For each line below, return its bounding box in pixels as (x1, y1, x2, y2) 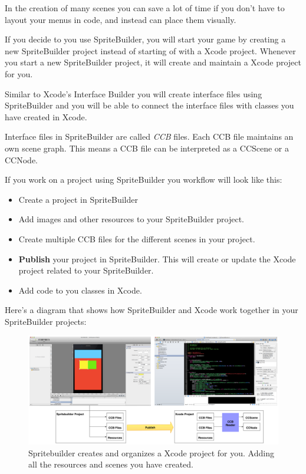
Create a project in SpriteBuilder (18, 193, 138, 205)
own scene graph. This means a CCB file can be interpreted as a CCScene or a (5, 141, 289, 154)
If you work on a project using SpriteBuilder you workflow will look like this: (5, 173, 282, 186)
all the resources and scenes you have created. (28, 458, 193, 470)
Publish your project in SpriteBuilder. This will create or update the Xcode (18, 252, 296, 265)
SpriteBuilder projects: (5, 315, 87, 327)
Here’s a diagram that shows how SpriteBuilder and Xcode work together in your (5, 304, 298, 316)
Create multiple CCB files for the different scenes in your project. (18, 232, 255, 245)
